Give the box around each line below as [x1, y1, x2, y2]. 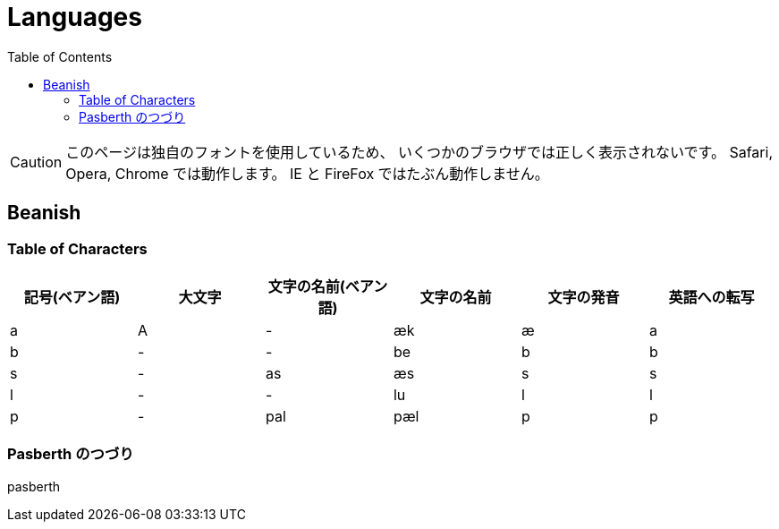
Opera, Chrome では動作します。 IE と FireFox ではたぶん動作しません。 [65, 164, 549, 183]
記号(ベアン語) [23, 287, 121, 306]
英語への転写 [668, 287, 755, 306]
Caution [10, 152, 63, 171]
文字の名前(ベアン [267, 277, 388, 295]
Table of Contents [7, 48, 113, 64]
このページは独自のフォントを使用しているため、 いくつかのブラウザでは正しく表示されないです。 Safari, [65, 142, 773, 161]
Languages [7, 2, 142, 32]
